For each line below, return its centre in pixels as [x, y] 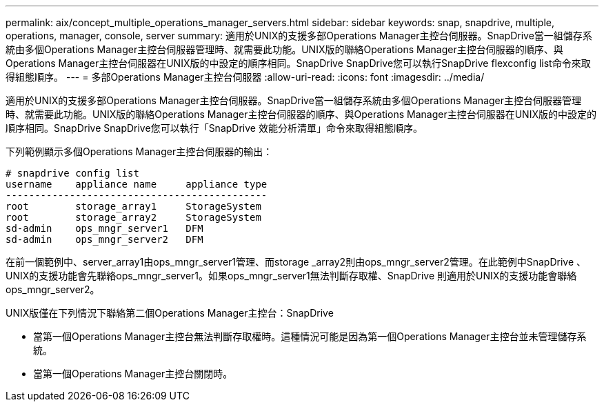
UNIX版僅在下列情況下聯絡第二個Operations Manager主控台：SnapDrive [170, 313]
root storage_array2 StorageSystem [133, 217]
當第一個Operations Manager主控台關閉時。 [133, 374]
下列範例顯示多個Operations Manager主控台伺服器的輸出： [139, 151]
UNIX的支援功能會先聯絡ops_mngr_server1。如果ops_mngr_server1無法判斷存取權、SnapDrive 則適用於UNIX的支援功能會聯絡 [291, 276]
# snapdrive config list [72, 173]
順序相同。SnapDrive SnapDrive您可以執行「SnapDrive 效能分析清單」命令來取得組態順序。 [214, 128]
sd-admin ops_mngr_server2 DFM [104, 239]
